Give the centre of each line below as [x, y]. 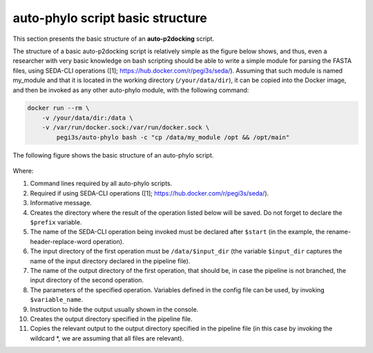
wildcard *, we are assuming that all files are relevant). [107, 338]
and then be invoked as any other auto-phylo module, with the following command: [131, 90]
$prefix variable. [56, 222]
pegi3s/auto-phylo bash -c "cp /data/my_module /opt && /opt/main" [173, 137]
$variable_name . [57, 300]
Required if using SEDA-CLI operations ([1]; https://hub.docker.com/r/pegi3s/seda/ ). [150, 193]
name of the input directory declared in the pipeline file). [110, 261]
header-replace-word [61, 241]
